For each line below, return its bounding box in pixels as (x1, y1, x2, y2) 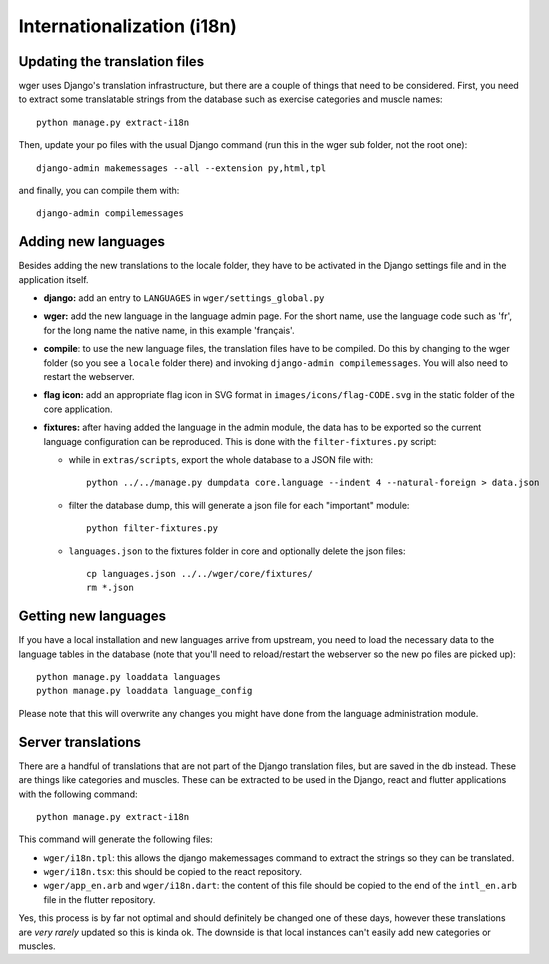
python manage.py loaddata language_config (36, 685, 253, 697)
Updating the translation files (18, 53, 205, 70)
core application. (43, 403, 113, 415)
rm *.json (86, 582, 134, 594)
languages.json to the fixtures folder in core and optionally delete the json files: (68, 545, 406, 557)
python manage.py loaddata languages (36, 671, 222, 683)
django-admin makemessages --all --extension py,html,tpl (36, 162, 327, 174)
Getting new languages (18, 608, 167, 625)
